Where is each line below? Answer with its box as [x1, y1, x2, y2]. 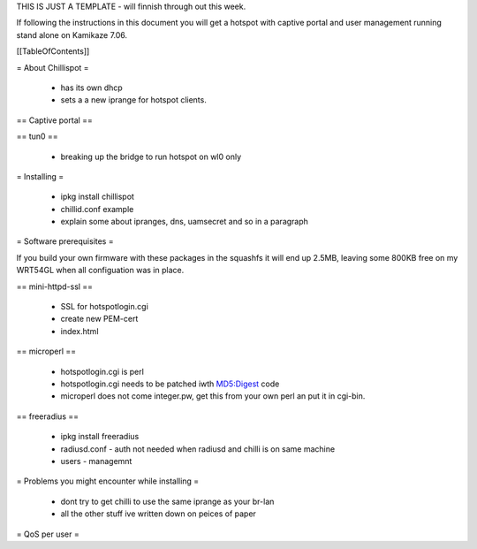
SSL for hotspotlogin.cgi [60, 301, 149, 312]
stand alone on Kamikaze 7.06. [16, 29, 128, 40]
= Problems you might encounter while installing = [16, 476, 200, 486]
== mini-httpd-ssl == [16, 281, 93, 292]
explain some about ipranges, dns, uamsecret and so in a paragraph [60, 217, 309, 227]
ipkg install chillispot [60, 191, 134, 202]
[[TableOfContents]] [16, 46, 90, 57]
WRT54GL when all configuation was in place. [16, 265, 185, 276]
